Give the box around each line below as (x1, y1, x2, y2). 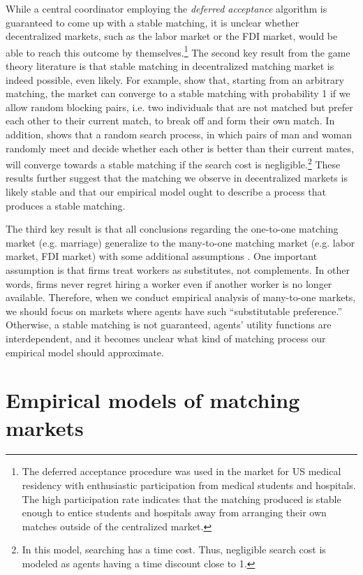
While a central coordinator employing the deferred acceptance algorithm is (6, 1, 327, 15)
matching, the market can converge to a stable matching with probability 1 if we (6, 86, 350, 101)
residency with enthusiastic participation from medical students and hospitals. (22, 478, 356, 493)
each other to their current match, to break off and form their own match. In (6, 113, 335, 128)
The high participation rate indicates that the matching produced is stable (22, 491, 341, 506)
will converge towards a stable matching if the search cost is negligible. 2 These (6, 155, 341, 171)
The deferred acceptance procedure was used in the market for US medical (22, 464, 341, 479)
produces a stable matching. (6, 198, 126, 212)
